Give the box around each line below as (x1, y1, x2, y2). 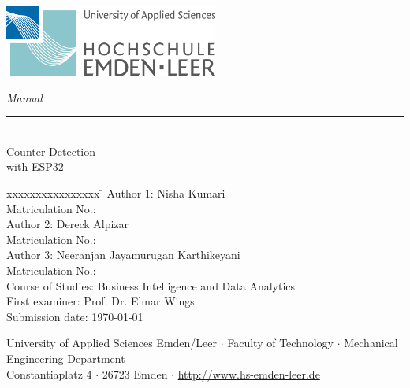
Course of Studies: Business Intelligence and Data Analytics (6, 277, 296, 294)
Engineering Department (6, 350, 125, 366)
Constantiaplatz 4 (6, 365, 92, 382)
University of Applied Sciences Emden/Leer (6, 334, 218, 351)
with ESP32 (6, 158, 64, 175)
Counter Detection (6, 142, 96, 159)
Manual (6, 89, 43, 105)
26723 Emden (102, 365, 168, 382)
